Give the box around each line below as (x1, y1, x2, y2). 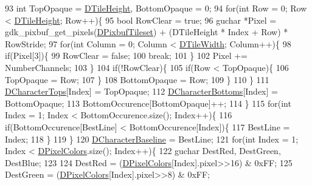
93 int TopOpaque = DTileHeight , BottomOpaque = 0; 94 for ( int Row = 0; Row (5, 2, 307, 14)
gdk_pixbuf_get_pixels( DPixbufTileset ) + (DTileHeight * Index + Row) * (5, 25, 288, 38)
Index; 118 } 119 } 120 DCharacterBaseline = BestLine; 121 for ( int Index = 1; (5, 132, 299, 145)
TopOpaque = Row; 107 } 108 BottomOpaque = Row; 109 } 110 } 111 (5, 73, 269, 86)
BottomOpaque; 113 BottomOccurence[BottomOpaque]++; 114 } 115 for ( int (5, 96, 291, 109)
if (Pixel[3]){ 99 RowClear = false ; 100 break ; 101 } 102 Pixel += (5, 49, 248, 62)
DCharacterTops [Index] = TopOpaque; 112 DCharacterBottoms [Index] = (5, 85, 278, 98)
